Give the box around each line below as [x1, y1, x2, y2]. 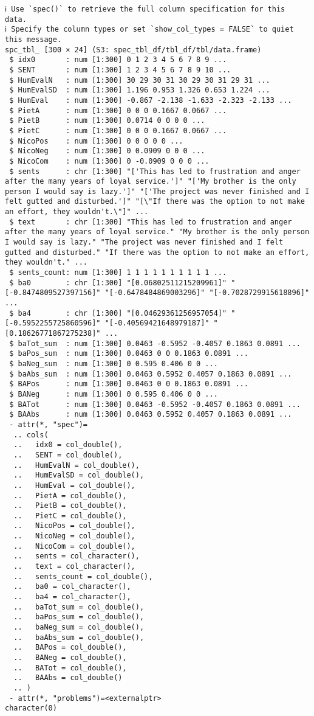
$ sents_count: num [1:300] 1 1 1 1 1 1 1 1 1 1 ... [9, 268, 227, 277]
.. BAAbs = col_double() [13, 673, 123, 683]
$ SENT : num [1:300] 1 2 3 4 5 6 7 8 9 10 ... [9, 65, 231, 74]
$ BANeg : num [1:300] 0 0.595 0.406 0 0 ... [9, 389, 218, 398]
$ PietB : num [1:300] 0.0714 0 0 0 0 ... [9, 116, 205, 125]
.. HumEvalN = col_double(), [13, 461, 140, 470]
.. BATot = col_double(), [13, 663, 127, 672]
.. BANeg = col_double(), [13, 653, 127, 662]
